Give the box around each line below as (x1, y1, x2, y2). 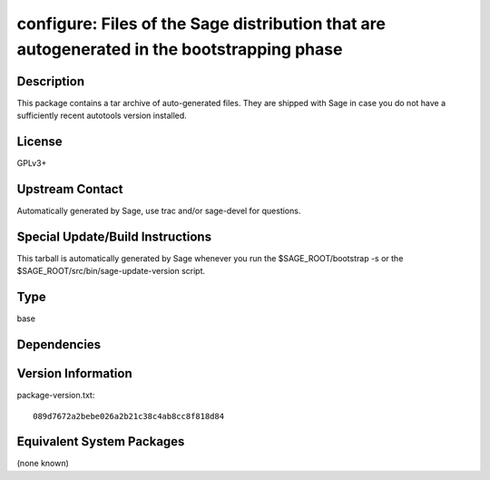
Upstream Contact (16, 181, 123, 197)
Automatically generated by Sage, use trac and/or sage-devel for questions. (16, 205, 301, 217)
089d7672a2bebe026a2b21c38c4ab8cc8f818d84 (33, 411, 225, 421)
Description (16, 73, 85, 89)
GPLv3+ (16, 158, 47, 169)
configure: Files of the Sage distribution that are (16, 14, 386, 34)
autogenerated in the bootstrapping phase (16, 39, 343, 59)
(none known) (16, 458, 70, 469)
